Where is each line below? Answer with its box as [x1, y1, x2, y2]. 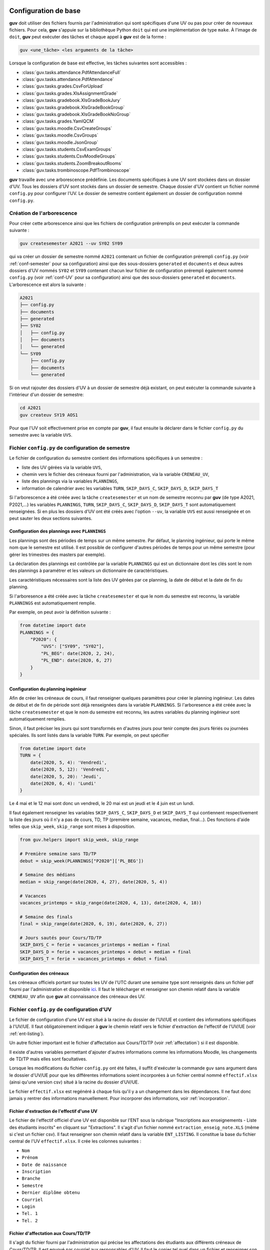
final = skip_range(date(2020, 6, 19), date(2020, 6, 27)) [19, 921, 167, 927]
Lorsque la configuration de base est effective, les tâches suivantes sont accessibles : [9, 60, 187, 66]
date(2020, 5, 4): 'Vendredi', [30, 759, 107, 765]
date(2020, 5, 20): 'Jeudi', [30, 773, 102, 779]
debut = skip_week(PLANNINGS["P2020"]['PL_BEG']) [19, 858, 144, 863]
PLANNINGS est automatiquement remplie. [9, 600, 96, 606]
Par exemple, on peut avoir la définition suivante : [9, 609, 111, 615]
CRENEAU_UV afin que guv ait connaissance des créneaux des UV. [9, 993, 146, 999]
